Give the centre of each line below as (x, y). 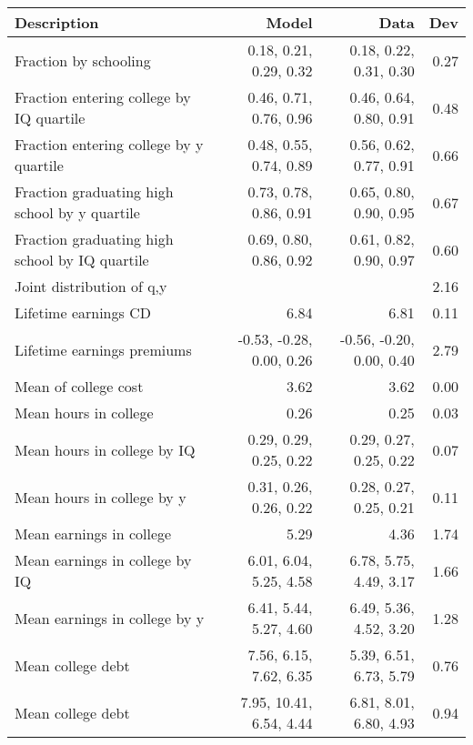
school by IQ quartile (82, 260)
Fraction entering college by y (109, 144)
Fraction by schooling (83, 60)
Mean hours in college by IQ (105, 449)
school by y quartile (77, 212)
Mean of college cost (79, 386)
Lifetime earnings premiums (103, 349)
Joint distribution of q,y (91, 286)
